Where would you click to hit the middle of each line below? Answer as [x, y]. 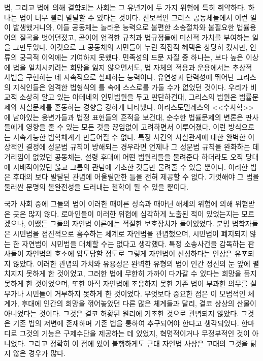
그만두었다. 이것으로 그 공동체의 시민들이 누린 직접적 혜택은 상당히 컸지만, [130, 47]
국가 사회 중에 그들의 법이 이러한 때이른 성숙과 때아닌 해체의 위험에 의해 [119, 204]
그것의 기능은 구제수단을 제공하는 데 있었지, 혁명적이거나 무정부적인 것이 [135, 333]
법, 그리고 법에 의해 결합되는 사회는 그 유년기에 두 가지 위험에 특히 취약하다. [125, 7]
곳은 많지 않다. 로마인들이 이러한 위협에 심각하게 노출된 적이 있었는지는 [126, 213]
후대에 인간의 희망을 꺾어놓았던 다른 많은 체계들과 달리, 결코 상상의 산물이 [139, 303]
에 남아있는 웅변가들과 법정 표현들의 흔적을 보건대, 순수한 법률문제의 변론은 [124, 117]
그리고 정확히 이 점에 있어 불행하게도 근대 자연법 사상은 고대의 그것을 [138, 343]
